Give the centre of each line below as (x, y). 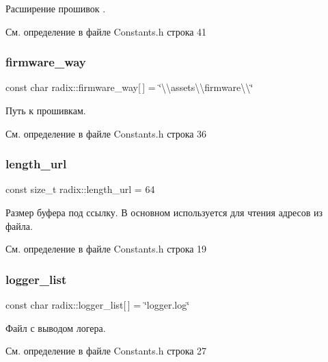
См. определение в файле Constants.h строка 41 (106, 31)
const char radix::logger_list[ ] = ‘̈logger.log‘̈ (98, 305)
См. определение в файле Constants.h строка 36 (106, 133)
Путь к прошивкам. (46, 110)
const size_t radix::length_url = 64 (80, 189)
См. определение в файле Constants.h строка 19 (106, 249)
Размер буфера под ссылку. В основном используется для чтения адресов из (164, 212)
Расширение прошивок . (56, 8)
